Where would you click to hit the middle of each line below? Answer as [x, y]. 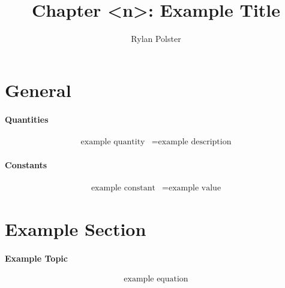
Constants [26, 165]
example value [195, 188]
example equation [156, 279]
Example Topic [36, 258]
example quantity [113, 142]
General [38, 90]
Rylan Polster [156, 39]
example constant [123, 188]
